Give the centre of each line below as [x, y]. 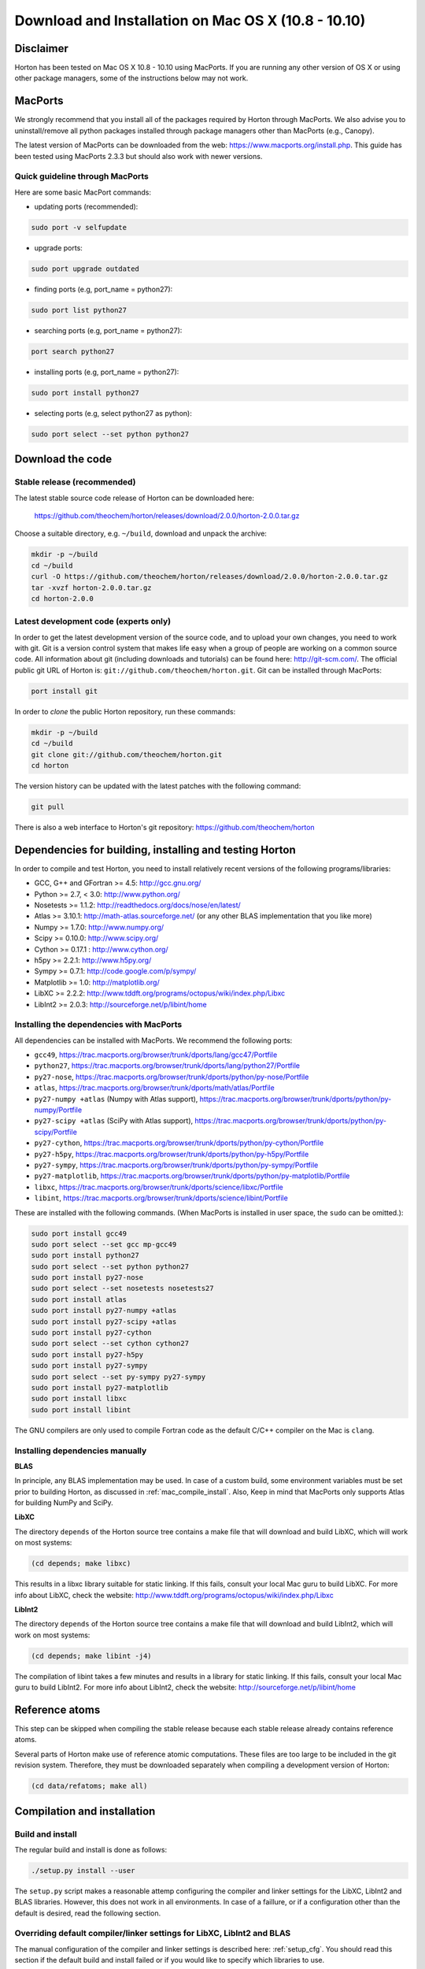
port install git [65, 691]
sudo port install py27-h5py [87, 1354]
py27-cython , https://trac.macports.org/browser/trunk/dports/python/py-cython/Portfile [179, 1143]
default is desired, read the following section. [88, 1913]
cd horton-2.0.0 [63, 598]
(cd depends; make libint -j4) [92, 1656]
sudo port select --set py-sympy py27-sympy [118, 1377]
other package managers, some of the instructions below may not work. [131, 78]
